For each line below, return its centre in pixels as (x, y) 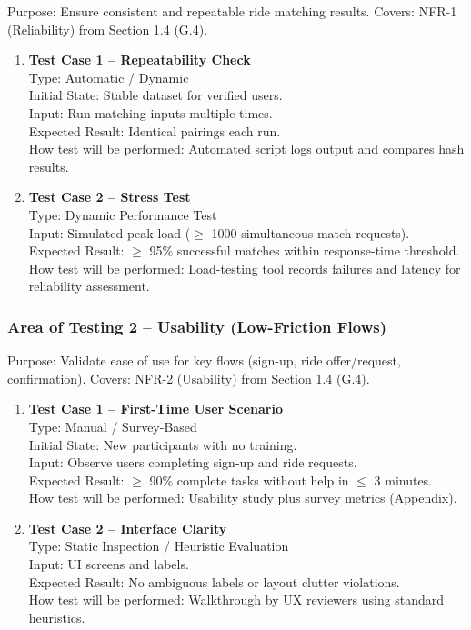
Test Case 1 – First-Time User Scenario (155, 409)
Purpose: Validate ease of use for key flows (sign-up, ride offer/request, (204, 360)
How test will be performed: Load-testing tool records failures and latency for (245, 268)
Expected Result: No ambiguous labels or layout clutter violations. (214, 581)
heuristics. (57, 617)
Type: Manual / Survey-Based (113, 426)
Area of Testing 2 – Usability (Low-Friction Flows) (197, 326)
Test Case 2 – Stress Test (110, 197)
